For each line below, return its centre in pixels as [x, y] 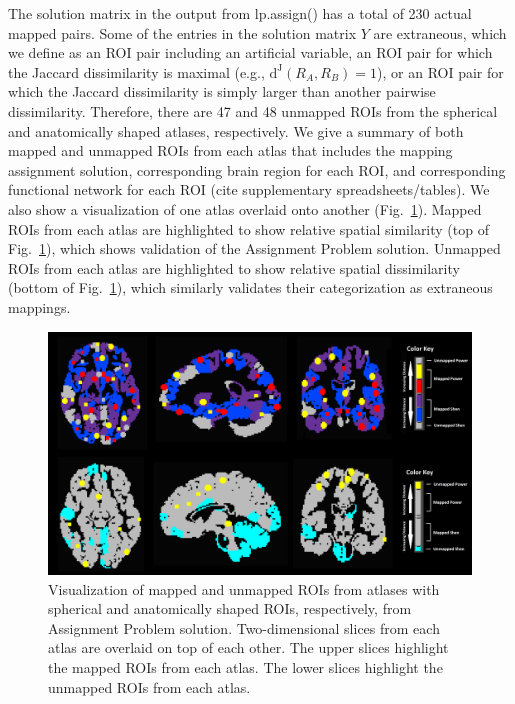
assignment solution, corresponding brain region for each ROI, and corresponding [257, 169]
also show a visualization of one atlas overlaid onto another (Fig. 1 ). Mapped [245, 208]
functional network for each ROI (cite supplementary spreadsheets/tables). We [249, 189]
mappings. [39, 306]
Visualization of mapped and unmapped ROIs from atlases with [244, 588]
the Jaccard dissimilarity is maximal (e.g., [136, 71]
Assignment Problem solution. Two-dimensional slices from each [244, 627]
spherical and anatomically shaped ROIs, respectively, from [230, 608]
